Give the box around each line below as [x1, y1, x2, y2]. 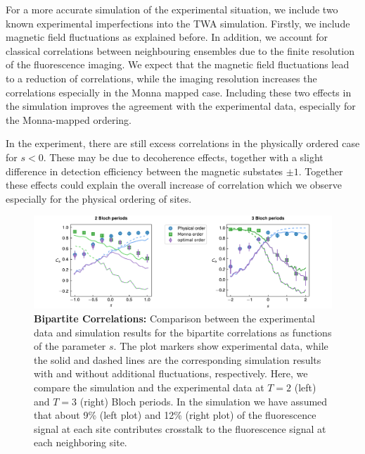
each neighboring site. [34, 435, 127, 450]
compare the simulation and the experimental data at [34, 379, 264, 394]
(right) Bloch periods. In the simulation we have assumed [79, 393, 328, 408]
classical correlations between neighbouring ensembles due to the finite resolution [6, 43, 355, 58]
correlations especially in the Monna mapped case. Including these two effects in [6, 84, 352, 99]
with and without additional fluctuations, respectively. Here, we [34, 366, 308, 381]
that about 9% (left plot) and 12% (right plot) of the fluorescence [34, 408, 316, 422]
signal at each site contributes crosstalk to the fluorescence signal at [34, 421, 326, 436]
